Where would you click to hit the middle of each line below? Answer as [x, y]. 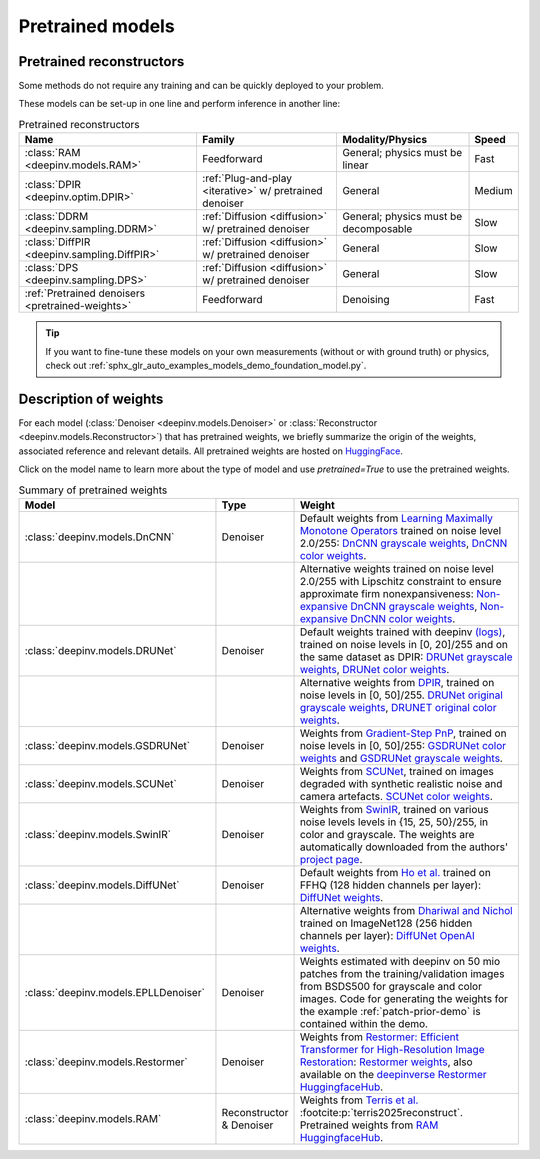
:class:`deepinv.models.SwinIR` [98, 834]
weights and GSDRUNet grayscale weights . [401, 758]
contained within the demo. [364, 1023]
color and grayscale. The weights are [387, 834]
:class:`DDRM [56, 217]
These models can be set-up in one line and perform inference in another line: [179, 104]
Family [218, 140]
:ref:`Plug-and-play [246, 178]
